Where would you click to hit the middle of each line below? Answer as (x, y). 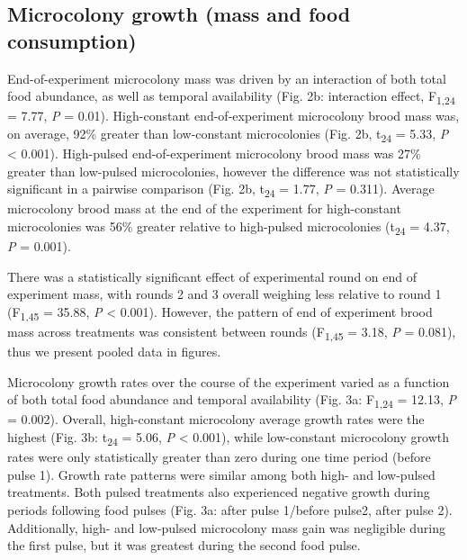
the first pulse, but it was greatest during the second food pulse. (184, 545)
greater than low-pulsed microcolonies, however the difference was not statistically (233, 171)
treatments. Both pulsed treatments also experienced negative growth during (219, 492)
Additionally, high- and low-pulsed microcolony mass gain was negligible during (226, 527)
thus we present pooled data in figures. (114, 352)
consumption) (72, 40)
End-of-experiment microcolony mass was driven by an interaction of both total (227, 78)
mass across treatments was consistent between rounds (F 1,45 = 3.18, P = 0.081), (232, 332)
